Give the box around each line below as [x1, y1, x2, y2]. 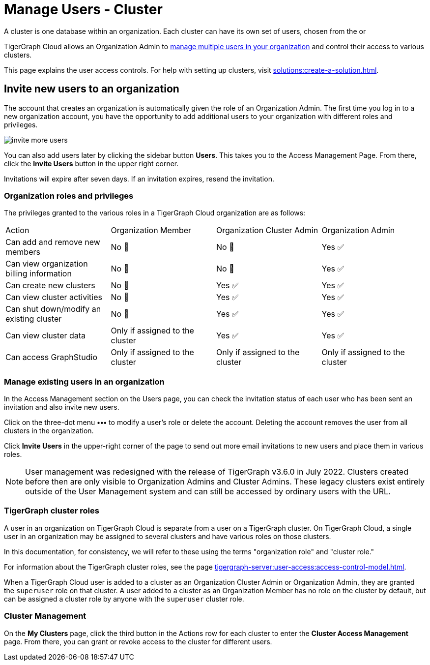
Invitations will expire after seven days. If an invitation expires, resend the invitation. [4, 174, 274, 183]
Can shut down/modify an [5, 304, 101, 314]
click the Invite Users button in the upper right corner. [4, 159, 179, 168]
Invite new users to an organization [4, 83, 179, 95]
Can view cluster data [5, 331, 86, 341]
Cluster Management [4, 611, 86, 621]
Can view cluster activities [5, 292, 102, 302]
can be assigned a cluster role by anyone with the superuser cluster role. [4, 594, 244, 603]
